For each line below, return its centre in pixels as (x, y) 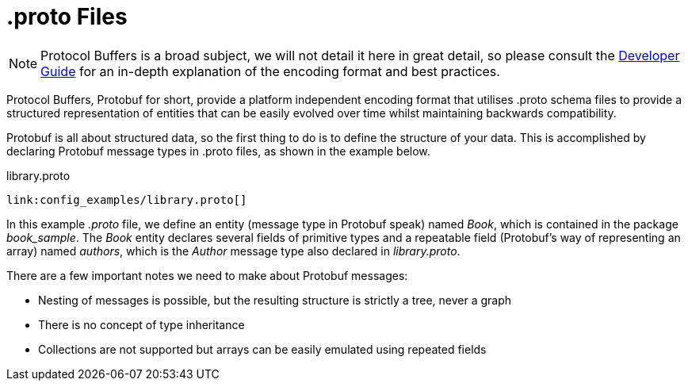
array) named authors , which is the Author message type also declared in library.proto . (233, 251)
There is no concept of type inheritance (141, 324)
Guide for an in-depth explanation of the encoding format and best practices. (270, 71)
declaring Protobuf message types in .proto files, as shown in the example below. (218, 151)
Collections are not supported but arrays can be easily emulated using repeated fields (262, 349)
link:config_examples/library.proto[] (127, 199)
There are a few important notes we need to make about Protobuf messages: (207, 275)
